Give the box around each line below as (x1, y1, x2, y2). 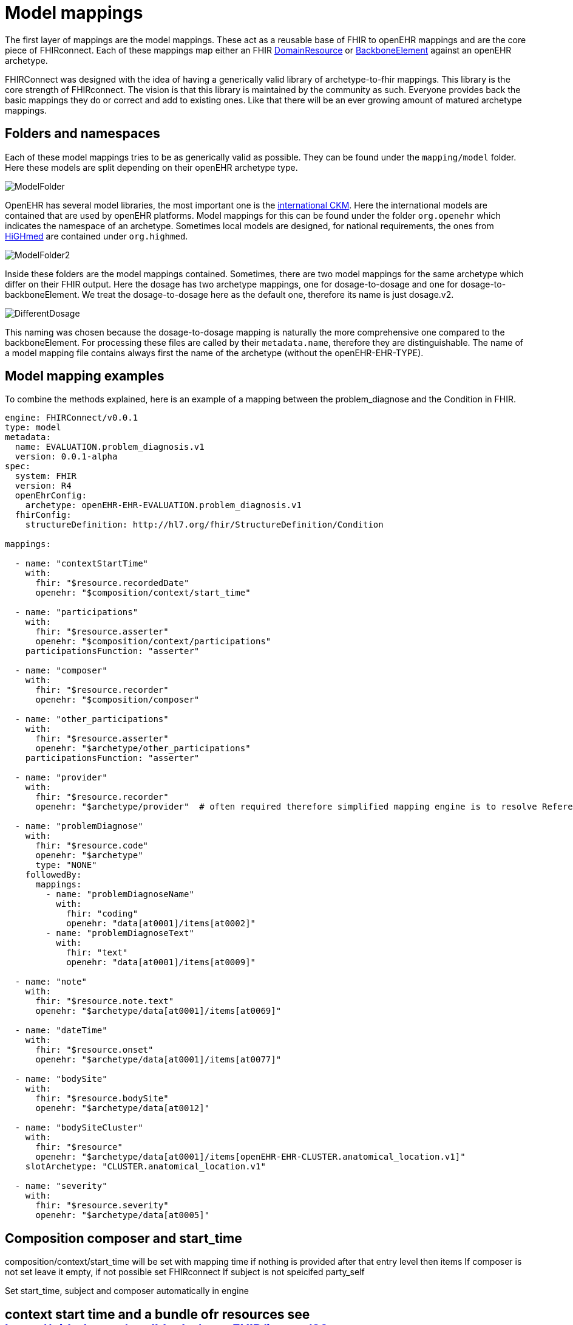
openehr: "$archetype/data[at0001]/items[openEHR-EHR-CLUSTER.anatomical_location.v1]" (35, 1152, 466, 1162)
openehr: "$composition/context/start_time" (35, 588, 251, 598)
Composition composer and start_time (5, 1230, 242, 1246)
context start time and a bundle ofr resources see (5, 1306, 310, 1322)
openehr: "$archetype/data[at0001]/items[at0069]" (35, 1006, 282, 1016)
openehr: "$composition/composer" (35, 695, 200, 705)
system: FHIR (15, 471, 77, 481)
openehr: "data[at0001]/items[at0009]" (66, 957, 256, 968)
